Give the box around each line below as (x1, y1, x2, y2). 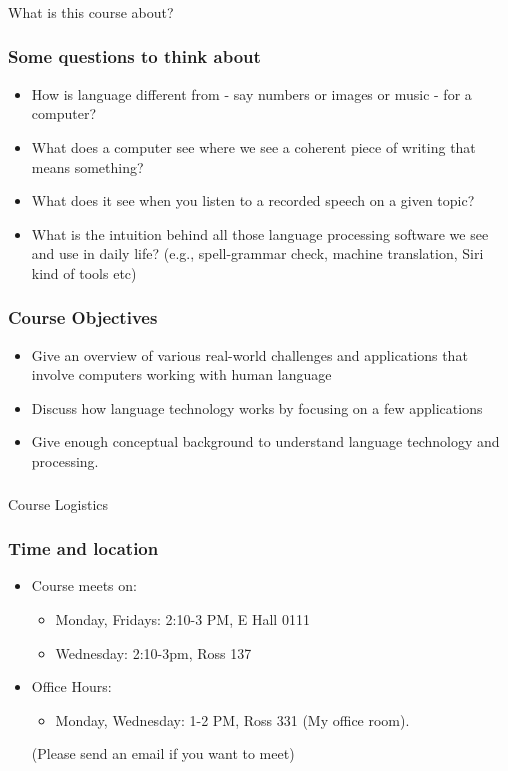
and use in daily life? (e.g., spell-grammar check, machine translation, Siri (31, 243, 484, 264)
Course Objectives (8, 305, 158, 330)
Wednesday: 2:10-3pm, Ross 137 (55, 642, 252, 663)
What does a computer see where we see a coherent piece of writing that (31, 136, 476, 157)
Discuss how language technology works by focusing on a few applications (31, 397, 483, 418)
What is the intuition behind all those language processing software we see (31, 223, 489, 244)
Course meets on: (31, 575, 137, 596)
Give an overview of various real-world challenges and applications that (31, 344, 468, 365)
